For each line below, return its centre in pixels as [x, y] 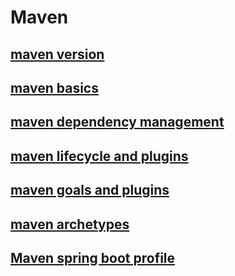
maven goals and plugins [90, 190]
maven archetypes [70, 224]
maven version [57, 54]
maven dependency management [117, 122]
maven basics [54, 87]
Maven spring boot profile [93, 257]
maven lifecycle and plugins [99, 156]
